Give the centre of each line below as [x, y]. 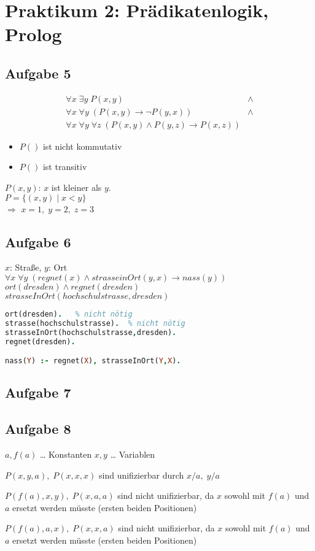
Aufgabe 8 [38, 429]
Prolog [33, 34]
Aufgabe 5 [38, 73]
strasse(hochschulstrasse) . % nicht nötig [95, 323]
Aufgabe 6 [38, 241]
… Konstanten [66, 454]
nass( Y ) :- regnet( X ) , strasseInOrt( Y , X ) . [93, 361]
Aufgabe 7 [38, 392]
